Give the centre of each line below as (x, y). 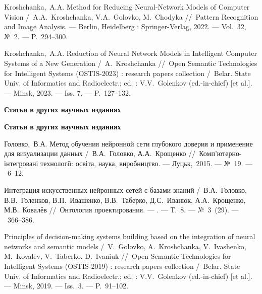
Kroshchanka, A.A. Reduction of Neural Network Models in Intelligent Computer (131, 53)
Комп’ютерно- (220, 153)
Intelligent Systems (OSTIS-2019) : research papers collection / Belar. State (122, 266)
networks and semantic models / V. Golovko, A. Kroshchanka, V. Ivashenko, (125, 246)
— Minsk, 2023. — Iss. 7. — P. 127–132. (67, 92)
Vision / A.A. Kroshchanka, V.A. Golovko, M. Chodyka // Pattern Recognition (131, 16)
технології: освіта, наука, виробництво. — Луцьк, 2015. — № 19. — (146, 163)
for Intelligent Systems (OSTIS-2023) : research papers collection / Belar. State (127, 73)
